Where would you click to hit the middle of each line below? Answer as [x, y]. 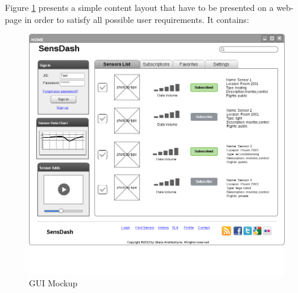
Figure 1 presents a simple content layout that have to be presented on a [139, 7]
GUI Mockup [53, 283]
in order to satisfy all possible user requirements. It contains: [137, 19]
